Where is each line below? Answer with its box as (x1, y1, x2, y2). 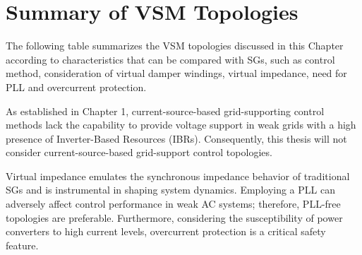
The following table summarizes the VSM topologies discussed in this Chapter (6, 38, 344, 53)
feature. (6, 237, 39, 252)
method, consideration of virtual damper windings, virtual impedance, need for (6, 66, 347, 81)
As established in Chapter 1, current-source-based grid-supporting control (6, 103, 325, 118)
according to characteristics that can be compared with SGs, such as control (6, 52, 335, 66)
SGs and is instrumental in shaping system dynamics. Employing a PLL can (6, 182, 335, 197)
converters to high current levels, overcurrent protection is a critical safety (6, 224, 326, 239)
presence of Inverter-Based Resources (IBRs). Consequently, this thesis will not (6, 131, 347, 146)
